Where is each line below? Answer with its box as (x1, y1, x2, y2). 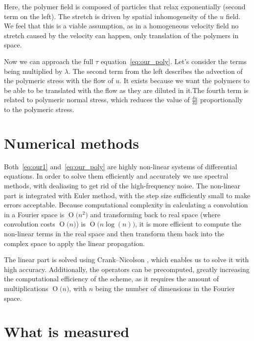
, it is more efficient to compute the (135, 219, 241, 229)
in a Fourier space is (4, 209, 65, 219)
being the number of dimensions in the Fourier (95, 283, 235, 294)
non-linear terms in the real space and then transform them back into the (4, 228, 224, 239)
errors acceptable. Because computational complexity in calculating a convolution (4, 200, 248, 210)
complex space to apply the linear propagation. (4, 238, 145, 248)
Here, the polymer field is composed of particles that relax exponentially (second (4, 1, 246, 11)
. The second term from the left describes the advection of (68, 66, 243, 76)
